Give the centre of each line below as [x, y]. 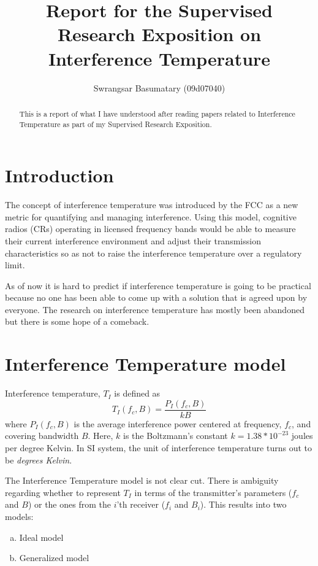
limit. [15, 265]
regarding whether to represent [63, 492]
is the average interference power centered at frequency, [178, 423]
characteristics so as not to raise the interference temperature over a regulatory [153, 253]
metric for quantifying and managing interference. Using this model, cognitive [151, 216]
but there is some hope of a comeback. [77, 321]
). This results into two [243, 504]
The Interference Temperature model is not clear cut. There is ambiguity [142, 480]
